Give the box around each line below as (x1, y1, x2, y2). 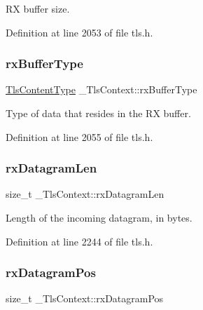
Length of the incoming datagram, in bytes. (6, 210, 192, 224)
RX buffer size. (6, 1, 70, 15)
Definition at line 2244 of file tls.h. (6, 234, 153, 248)
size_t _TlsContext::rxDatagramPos (6, 291, 164, 306)
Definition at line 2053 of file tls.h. (6, 25, 153, 39)
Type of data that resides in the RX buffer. (6, 106, 191, 120)
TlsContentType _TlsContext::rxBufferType (6, 82, 197, 97)
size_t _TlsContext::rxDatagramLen (6, 187, 164, 201)
